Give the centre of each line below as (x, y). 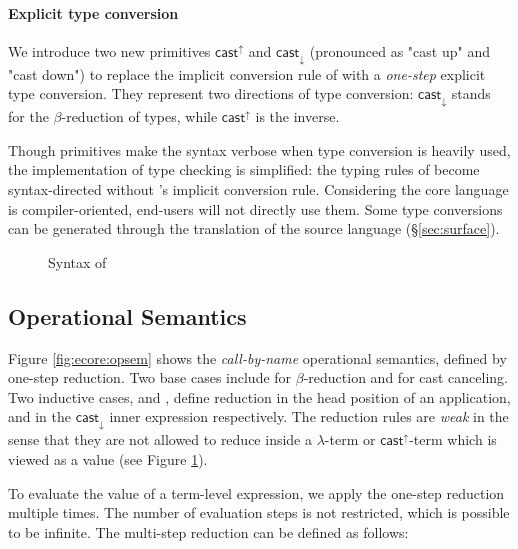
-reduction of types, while (139, 116)
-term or (350, 439)
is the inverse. (297, 116)
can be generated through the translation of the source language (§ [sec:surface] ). (254, 228)
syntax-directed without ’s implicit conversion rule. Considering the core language (258, 189)
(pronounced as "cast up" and (399, 50)
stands (471, 93)
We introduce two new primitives (109, 50)
